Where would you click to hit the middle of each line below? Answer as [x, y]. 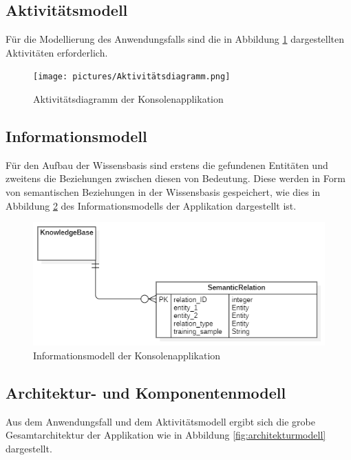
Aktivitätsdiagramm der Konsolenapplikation [128, 99]
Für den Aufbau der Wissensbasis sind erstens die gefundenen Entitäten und [167, 164]
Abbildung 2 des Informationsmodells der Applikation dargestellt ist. [151, 205]
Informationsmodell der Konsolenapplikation [127, 355]
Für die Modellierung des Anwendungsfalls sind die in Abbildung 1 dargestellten [175, 39]
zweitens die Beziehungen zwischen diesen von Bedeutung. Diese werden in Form [175, 178]
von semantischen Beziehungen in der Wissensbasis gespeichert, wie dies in [163, 192]
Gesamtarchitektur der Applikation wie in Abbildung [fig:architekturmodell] [166, 435]
